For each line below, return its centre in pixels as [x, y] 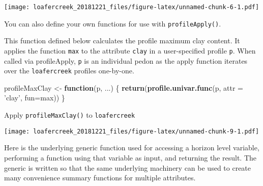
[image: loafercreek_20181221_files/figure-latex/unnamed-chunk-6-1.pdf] [132, 7]
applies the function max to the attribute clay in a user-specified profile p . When [130, 50]
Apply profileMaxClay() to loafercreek [70, 115]
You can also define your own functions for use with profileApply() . [113, 23]
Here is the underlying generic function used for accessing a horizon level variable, [132, 148]
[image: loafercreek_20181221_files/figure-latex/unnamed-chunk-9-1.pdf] [132, 131]
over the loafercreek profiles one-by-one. [69, 71]
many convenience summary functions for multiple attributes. [100, 178]
